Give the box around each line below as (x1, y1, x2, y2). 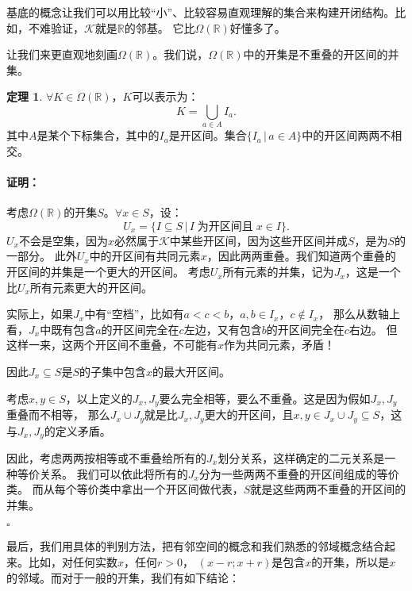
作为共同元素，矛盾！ (224, 336, 336, 353)
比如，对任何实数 (28, 553, 117, 570)
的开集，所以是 (311, 553, 390, 570)
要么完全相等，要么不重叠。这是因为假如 (159, 390, 371, 406)
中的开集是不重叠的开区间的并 (243, 46, 399, 63)
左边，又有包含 (183, 320, 262, 337)
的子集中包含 (79, 363, 147, 380)
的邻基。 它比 (124, 19, 195, 36)
